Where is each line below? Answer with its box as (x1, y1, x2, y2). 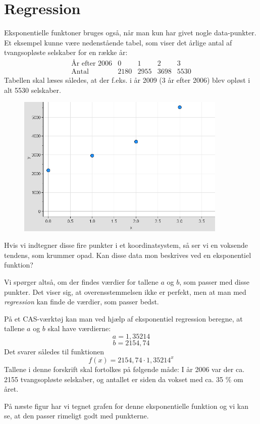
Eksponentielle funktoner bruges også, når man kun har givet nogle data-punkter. (4, 27, 256, 38)
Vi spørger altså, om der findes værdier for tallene (4, 276, 159, 287)
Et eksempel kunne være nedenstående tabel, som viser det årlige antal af (4, 37, 232, 47)
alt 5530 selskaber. (4, 84, 61, 95)
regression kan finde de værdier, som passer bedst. (4, 296, 159, 307)
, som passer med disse (179, 276, 249, 287)
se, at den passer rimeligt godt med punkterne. (4, 410, 149, 421)
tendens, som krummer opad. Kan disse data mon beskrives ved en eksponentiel (4, 249, 251, 260)
